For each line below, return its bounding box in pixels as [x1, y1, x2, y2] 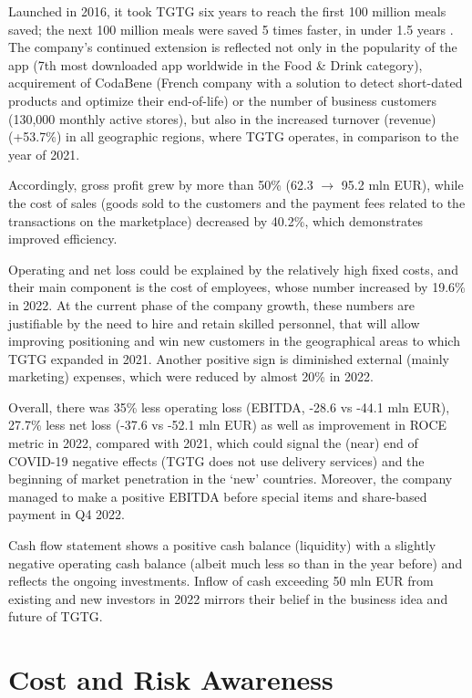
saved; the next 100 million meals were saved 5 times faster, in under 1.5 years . [8, 19, 454, 38]
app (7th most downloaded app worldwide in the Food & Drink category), [8, 55, 423, 74]
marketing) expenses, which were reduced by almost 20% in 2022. [8, 367, 374, 386]
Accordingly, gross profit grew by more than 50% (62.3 [8, 175, 313, 194]
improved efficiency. [8, 229, 118, 248]
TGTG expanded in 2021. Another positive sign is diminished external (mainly [8, 349, 450, 368]
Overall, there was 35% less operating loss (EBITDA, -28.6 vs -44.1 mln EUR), [8, 397, 450, 416]
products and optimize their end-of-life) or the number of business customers [8, 90, 437, 109]
